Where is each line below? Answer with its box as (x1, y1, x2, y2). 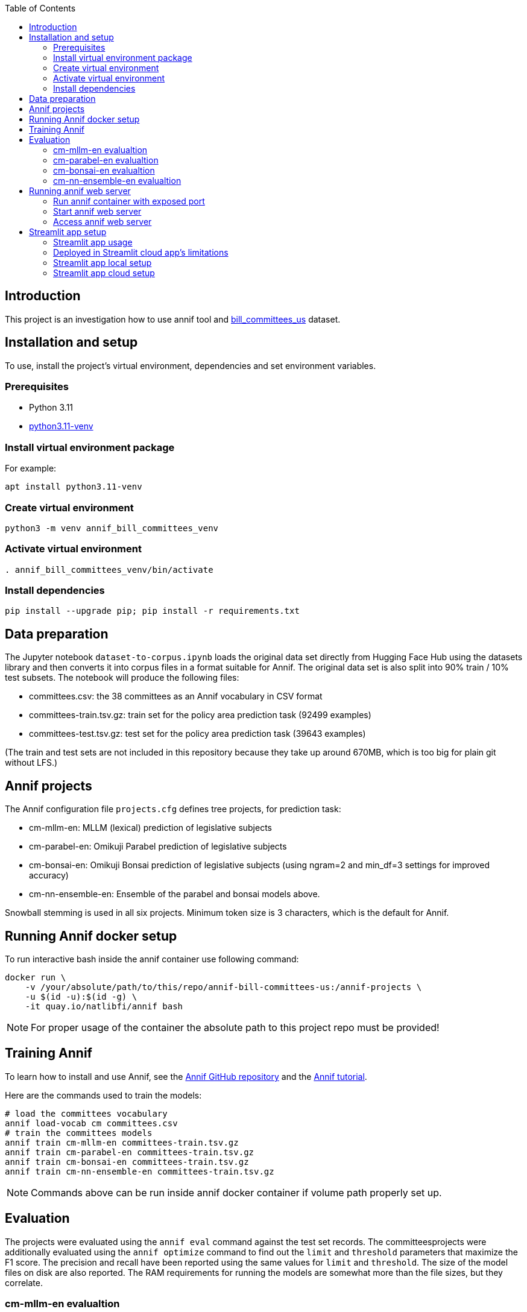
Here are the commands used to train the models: (5, 1090, 202, 1100)
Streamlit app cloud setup (53, 268, 155, 278)
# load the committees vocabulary (5, 1108, 168, 1118)
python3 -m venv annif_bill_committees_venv (5, 523, 219, 533)
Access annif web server (53, 216, 152, 227)
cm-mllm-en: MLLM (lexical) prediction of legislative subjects (29, 822, 273, 833)
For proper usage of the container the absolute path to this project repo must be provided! (31, 1021, 440, 1033)
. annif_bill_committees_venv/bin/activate (5, 564, 213, 575)
